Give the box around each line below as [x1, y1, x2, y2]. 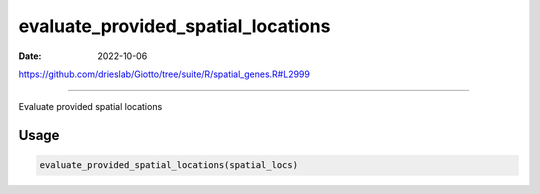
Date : [18, 50, 42, 62]
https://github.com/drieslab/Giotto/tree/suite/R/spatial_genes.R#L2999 [18, 68, 310, 80]
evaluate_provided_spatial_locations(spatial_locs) [39, 160, 299, 171]
